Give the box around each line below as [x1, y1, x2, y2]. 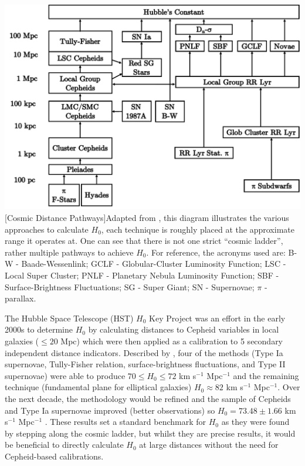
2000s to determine [5, 323, 73, 336]
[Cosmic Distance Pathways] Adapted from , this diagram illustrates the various [5, 212, 289, 224]
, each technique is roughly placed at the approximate [101, 223, 294, 235]
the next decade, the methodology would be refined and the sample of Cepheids [5, 392, 291, 404]
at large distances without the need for [139, 438, 279, 451]
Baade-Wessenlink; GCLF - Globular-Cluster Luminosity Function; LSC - [21, 257, 286, 270]
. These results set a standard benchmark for [45, 415, 206, 428]
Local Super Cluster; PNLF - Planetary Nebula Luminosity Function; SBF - [5, 269, 279, 281]
